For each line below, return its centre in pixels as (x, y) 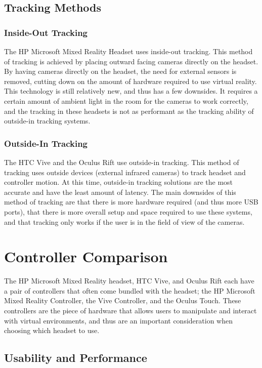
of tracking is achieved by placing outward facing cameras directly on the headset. (131, 61)
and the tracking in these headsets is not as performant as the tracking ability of (129, 111)
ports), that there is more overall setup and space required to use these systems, (128, 211)
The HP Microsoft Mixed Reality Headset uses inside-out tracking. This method (128, 51)
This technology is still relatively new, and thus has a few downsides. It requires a (131, 91)
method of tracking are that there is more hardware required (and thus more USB (131, 202)
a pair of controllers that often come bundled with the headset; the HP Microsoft (130, 290)
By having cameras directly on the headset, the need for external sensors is (120, 71)
